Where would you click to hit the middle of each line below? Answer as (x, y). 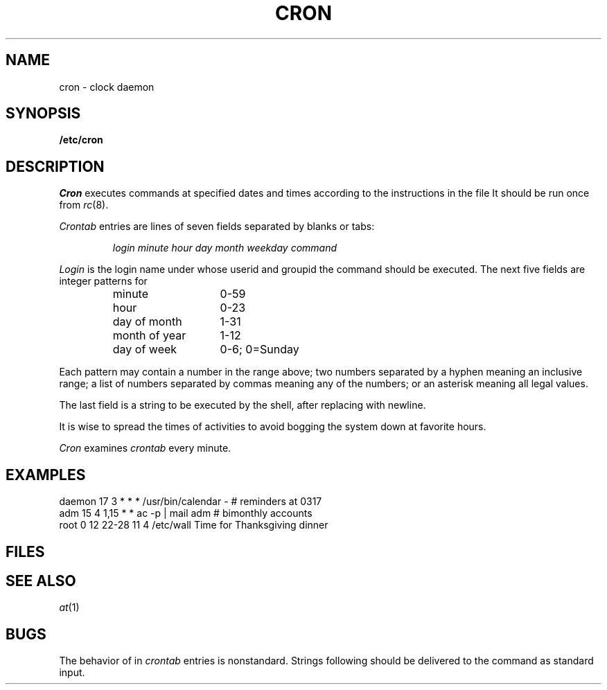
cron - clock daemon (107, 87)
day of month (147, 322)
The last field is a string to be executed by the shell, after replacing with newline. (243, 405)
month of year (149, 336)
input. (72, 673)
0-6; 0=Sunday (259, 350)
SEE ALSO (41, 581)
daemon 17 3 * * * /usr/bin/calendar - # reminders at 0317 (191, 502)
